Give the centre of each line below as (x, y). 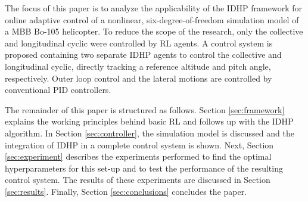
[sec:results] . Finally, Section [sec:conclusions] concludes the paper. (126, 191)
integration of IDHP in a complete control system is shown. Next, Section (139, 144)
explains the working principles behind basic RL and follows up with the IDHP (149, 121)
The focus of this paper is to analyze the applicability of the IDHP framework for (153, 8)
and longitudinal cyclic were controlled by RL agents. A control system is (139, 43)
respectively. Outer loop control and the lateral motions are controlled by (139, 78)
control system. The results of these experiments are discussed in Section (138, 180)
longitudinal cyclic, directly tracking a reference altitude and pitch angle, (138, 66)
